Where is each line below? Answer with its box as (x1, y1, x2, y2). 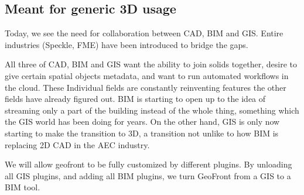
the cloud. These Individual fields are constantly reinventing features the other (5, 81, 286, 93)
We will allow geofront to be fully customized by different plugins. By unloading (5, 158, 292, 170)
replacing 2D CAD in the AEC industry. (5, 138, 150, 150)
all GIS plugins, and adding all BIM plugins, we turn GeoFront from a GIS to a (5, 169, 291, 182)
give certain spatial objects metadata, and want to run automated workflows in (5, 69, 289, 81)
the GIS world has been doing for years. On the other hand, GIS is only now (5, 115, 280, 128)
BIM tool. (5, 181, 40, 193)
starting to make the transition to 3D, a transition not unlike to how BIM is (5, 126, 279, 139)
